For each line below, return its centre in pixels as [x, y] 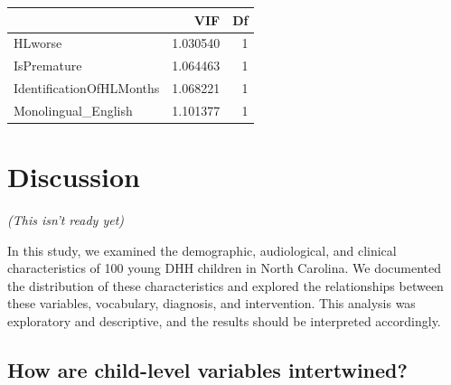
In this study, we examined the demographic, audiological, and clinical [202, 250]
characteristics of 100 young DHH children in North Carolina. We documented [225, 268]
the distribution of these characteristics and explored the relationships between [225, 285]
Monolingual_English [73, 110]
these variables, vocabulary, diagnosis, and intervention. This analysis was [211, 303]
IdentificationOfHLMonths [87, 88]
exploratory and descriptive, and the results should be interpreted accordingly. [224, 321]
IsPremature [48, 66]
